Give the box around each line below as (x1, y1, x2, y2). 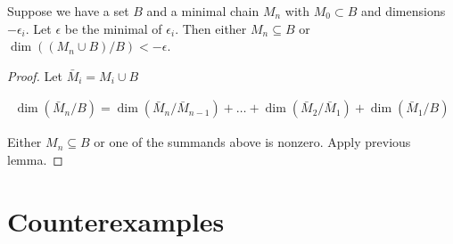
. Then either (175, 19, 247, 37)
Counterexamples (7, 202, 225, 239)
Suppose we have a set (7, 2, 129, 20)
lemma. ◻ (7, 150, 63, 168)
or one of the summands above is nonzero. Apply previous (94, 133, 411, 151)
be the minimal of (64, 19, 162, 37)
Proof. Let (7, 66, 62, 85)
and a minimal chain (146, 2, 259, 20)
